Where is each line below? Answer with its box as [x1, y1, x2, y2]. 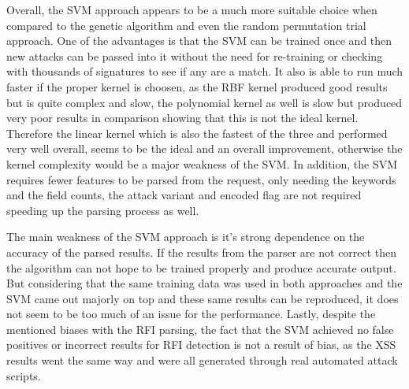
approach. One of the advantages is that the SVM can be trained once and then [6, 32, 392, 49]
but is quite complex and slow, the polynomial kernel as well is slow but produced [6, 94, 403, 110]
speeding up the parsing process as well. [6, 202, 199, 218]
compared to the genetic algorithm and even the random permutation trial [6, 17, 366, 33]
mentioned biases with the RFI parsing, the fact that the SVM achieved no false [6, 320, 394, 337]
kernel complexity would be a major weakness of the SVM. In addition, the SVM [6, 155, 398, 172]
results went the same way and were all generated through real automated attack [6, 352, 398, 369]
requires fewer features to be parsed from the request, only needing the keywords [6, 171, 396, 187]
